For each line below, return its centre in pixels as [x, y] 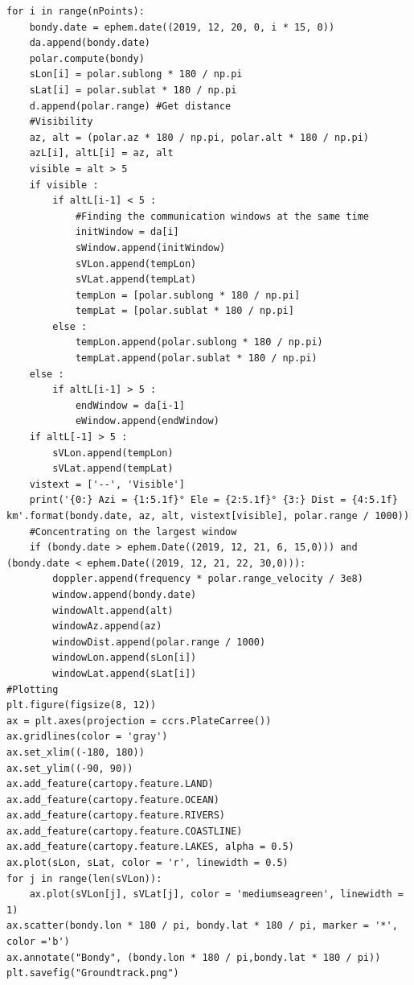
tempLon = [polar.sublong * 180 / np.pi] [188, 295]
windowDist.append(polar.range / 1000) [159, 642]
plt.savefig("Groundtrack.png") [93, 973]
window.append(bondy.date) [125, 594]
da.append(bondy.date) [90, 43]
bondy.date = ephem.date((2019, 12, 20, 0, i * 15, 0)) [182, 27]
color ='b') [38, 942]
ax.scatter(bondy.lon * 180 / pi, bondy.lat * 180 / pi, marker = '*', [202, 926]
